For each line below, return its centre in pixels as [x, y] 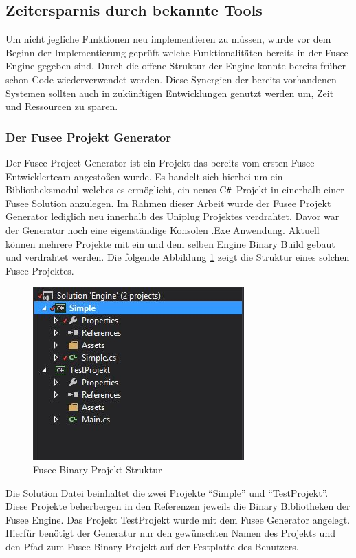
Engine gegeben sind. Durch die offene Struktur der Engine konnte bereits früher [176, 66]
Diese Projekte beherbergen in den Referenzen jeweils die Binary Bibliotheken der [178, 506]
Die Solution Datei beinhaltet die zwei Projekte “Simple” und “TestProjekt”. [167, 492]
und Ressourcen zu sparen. [62, 106]
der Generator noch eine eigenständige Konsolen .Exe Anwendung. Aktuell [163, 230]
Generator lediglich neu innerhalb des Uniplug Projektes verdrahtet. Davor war [173, 216]
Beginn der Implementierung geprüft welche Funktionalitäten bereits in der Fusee [177, 52]
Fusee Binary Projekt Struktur [98, 469]
